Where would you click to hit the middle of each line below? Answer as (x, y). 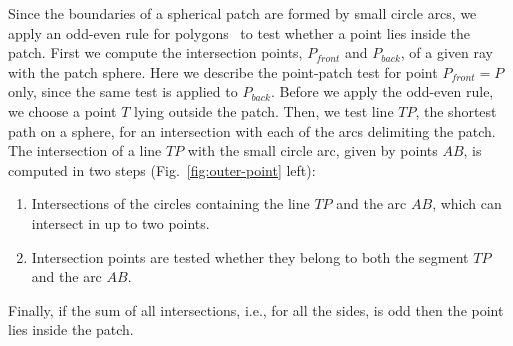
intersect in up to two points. (120, 222)
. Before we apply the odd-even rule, (382, 91)
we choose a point (62, 110)
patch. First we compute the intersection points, (155, 52)
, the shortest (456, 110)
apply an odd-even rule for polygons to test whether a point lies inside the (239, 32)
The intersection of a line (85, 150)
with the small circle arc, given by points (312, 150)
